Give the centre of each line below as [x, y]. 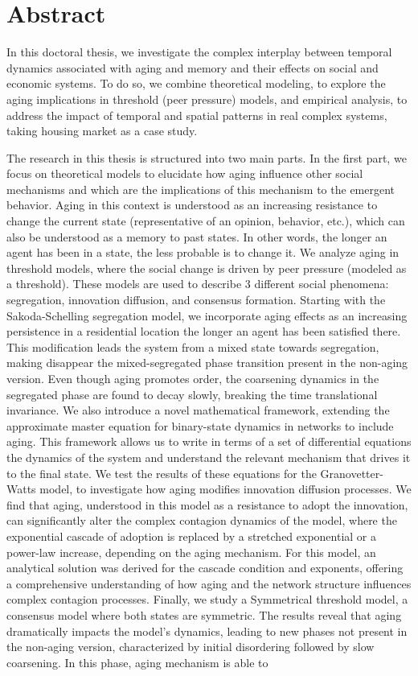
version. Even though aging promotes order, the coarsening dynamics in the [193, 378]
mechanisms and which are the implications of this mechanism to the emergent [201, 189]
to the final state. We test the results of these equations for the [162, 473]
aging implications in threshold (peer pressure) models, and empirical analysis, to [207, 99]
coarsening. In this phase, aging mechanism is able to [137, 662]
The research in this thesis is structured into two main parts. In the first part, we [207, 157]
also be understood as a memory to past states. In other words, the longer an [197, 236]
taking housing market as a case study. [102, 131]
